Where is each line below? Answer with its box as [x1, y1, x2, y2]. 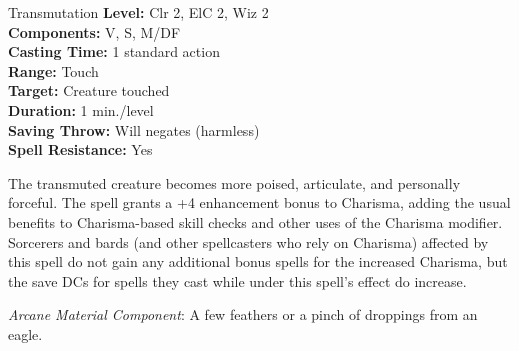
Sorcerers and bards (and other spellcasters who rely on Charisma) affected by [8, 231, 489, 252]
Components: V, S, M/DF [8, 21, 181, 42]
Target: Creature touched [8, 80, 170, 101]
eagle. [8, 323, 43, 344]
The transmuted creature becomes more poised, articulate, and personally [8, 172, 461, 193]
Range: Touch [8, 60, 99, 81]
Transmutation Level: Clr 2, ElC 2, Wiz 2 [8, 2, 269, 22]
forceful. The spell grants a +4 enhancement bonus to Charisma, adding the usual [8, 192, 511, 213]
